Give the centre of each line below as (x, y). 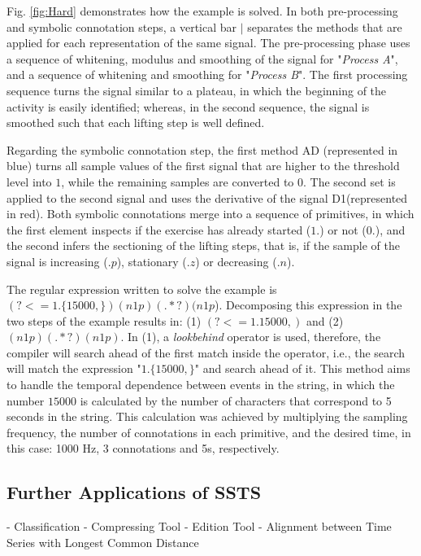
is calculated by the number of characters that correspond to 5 (236, 400)
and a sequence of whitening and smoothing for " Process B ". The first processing (207, 74)
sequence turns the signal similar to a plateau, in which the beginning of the (197, 90)
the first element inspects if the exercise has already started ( (159, 229)
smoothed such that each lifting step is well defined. (136, 123)
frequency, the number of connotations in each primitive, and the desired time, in (209, 432)
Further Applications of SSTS (134, 492)
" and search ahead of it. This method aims (302, 368)
